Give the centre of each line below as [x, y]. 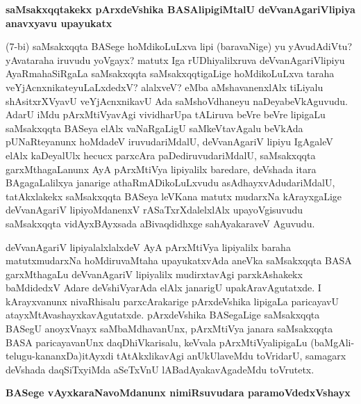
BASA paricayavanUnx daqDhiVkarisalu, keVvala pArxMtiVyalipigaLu [157, 342]
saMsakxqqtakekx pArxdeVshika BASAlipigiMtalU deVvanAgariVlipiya [180, 9]
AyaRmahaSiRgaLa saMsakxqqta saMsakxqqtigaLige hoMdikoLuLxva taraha [170, 73]
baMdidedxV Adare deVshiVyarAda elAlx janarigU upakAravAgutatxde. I [163, 288]
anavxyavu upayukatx [59, 23]
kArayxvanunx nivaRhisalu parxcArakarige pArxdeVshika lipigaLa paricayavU [172, 301]
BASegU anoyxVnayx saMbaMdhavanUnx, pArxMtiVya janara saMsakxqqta [169, 329]
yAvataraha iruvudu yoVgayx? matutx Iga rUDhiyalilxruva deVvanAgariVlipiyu [175, 59]
